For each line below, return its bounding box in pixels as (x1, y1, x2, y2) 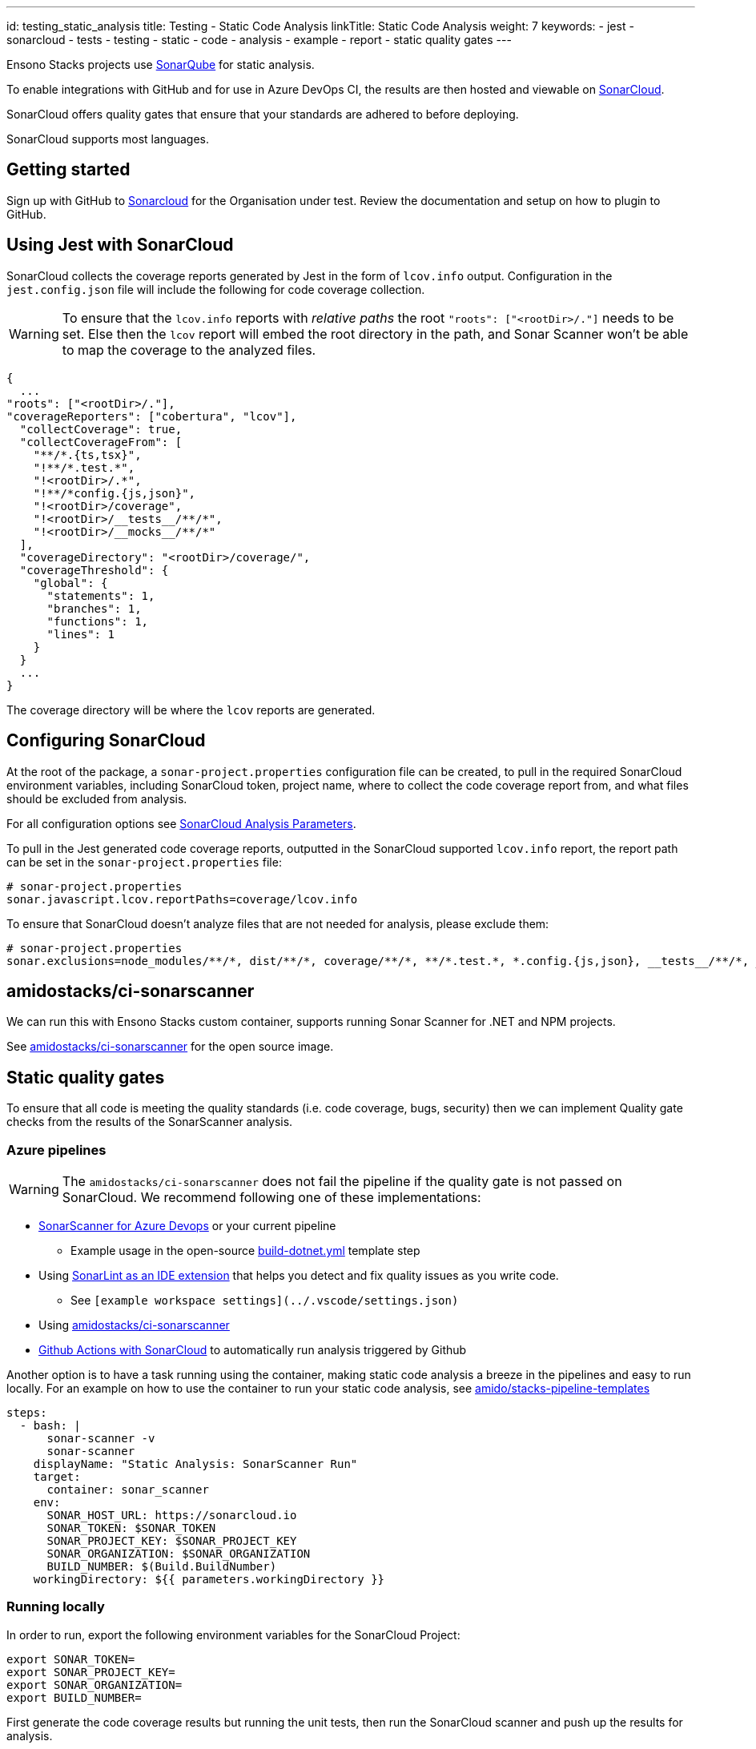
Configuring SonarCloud (6, 730, 206, 751)
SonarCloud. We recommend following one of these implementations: (62, 1188, 481, 1205)
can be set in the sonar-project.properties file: (6, 854, 282, 869)
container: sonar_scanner (46, 1482, 209, 1496)
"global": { (33, 576, 108, 589)
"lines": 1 (46, 627, 115, 641)
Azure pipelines (6, 1141, 107, 1158)
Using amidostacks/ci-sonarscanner (38, 1317, 230, 1332)
